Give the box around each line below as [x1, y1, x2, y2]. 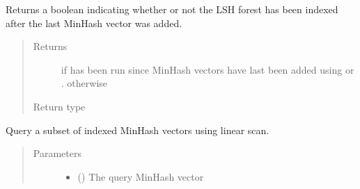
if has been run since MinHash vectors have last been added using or [61, 62, 354, 76]
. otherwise [61, 76, 108, 90]
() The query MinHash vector [77, 169, 204, 183]
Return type [33, 99, 86, 113]
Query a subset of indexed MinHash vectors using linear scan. [6, 122, 269, 137]
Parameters [33, 146, 81, 161]
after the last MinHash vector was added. [6, 15, 182, 30]
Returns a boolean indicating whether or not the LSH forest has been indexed [6, 2, 338, 16]
